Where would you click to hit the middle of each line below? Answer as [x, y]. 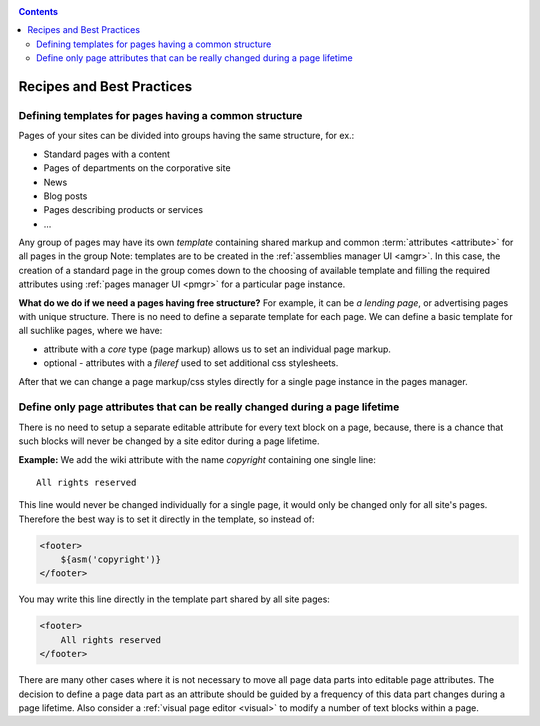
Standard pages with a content [106, 154]
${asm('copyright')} [111, 559]
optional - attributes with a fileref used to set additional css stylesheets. [191, 363]
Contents [38, 11]
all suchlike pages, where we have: [90, 331]
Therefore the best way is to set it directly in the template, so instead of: [166, 519]
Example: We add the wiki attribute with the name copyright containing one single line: [197, 459]
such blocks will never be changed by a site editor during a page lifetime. [169, 441]
